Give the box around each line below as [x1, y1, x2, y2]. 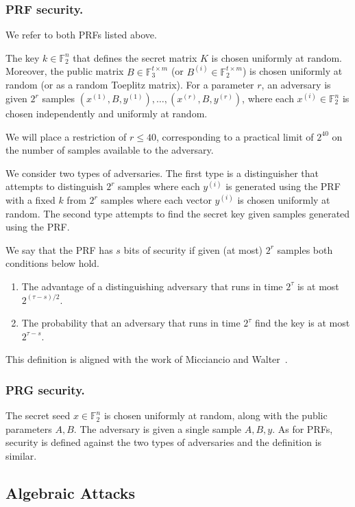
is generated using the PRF [225, 179, 341, 193]
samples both [277, 242, 333, 257]
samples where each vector [101, 193, 212, 207]
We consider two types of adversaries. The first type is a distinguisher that [5, 165, 319, 180]
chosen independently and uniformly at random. [5, 106, 208, 121]
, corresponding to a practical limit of [156, 129, 314, 143]
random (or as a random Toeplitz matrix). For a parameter [5, 78, 254, 92]
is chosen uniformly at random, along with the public [103, 408, 328, 423]
